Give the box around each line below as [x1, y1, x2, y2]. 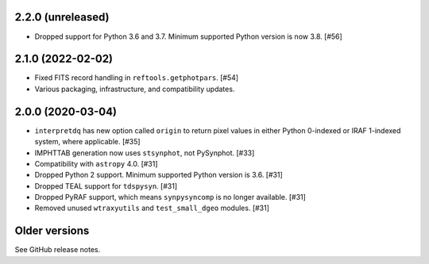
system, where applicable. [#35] [34, 137, 141, 147]
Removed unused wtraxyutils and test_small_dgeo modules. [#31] [34, 203, 270, 213]
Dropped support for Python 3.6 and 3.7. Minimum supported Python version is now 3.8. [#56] [34, 32, 343, 41]
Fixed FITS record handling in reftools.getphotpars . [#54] [34, 73, 238, 82]
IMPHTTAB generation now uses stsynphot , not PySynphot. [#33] [34, 147, 255, 158]
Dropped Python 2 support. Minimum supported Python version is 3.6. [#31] [34, 170, 284, 180]
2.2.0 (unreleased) [14, 10, 110, 24]
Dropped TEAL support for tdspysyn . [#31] [34, 181, 178, 190]
